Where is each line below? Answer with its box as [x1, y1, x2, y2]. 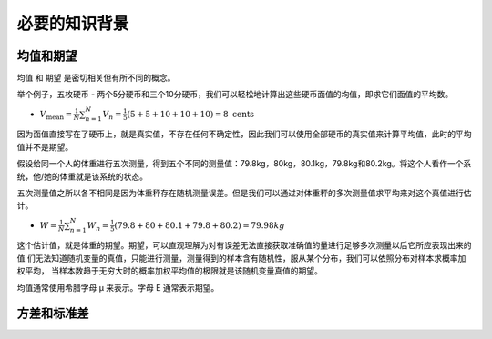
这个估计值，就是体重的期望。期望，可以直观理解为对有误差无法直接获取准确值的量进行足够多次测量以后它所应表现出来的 [16, 240, 472, 251]
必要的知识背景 [16, 14, 129, 34]
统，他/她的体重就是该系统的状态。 [16, 171, 149, 182]
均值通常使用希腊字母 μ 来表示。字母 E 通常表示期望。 [16, 282, 220, 293]
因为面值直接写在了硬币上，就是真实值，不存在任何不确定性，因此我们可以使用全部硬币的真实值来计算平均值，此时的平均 [16, 128, 472, 140]
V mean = [39, 109, 73, 122]
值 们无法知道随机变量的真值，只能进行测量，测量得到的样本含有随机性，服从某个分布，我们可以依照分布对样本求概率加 [16, 253, 466, 264]
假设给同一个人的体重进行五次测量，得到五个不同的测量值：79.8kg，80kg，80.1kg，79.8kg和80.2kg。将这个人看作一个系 [16, 158, 472, 169]
